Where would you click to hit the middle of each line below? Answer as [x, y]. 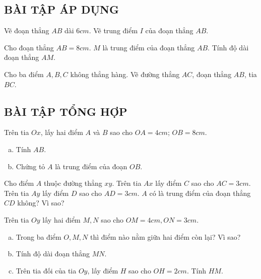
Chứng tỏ [30, 166]
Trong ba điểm [39, 236]
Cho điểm [19, 183]
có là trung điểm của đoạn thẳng [200, 193]
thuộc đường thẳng [73, 183]
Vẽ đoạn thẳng [27, 30]
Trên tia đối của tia [46, 270]
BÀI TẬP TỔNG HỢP [66, 111]
